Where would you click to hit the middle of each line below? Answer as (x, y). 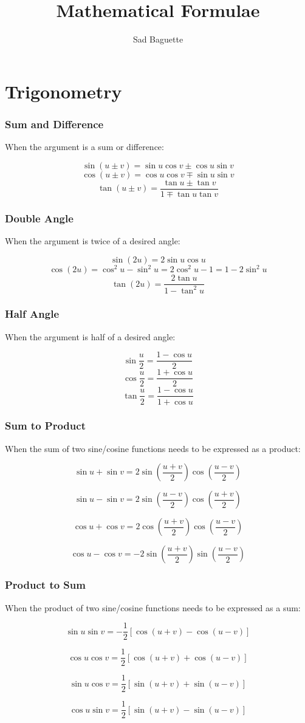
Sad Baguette (158, 39)
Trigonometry (63, 91)
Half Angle (32, 314)
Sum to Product (45, 426)
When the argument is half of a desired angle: (90, 336)
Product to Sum (45, 585)
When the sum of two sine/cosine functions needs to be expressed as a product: (153, 448)
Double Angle (39, 218)
